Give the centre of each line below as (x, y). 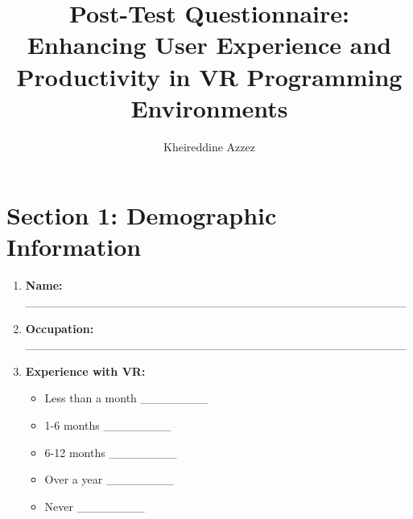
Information (74, 247)
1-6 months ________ (108, 424)
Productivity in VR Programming (209, 76)
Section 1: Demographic (142, 215)
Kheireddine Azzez (209, 146)
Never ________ (95, 506)
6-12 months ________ (111, 452)
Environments (209, 107)
